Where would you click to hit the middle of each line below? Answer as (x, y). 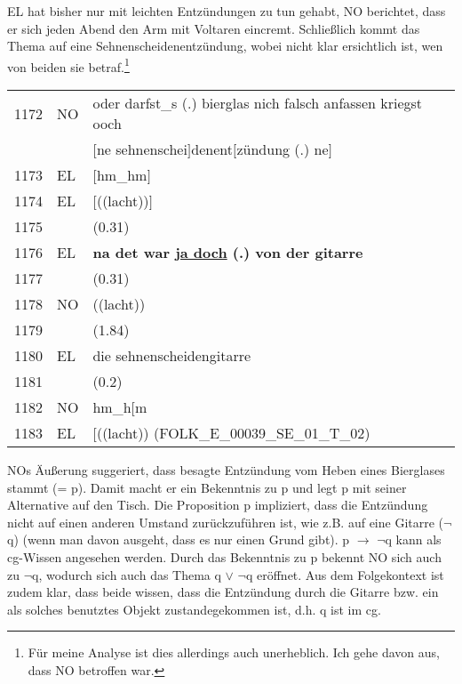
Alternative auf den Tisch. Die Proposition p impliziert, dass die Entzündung (218, 505)
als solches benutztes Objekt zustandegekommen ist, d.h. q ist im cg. (194, 609)
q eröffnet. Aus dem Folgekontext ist (345, 574)
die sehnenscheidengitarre (172, 356)
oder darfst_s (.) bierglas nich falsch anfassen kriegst (258, 103)
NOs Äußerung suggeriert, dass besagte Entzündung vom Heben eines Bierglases (226, 470)
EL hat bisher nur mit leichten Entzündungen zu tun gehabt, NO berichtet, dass (227, 11)
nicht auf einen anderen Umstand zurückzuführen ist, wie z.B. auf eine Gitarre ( (226, 522)
